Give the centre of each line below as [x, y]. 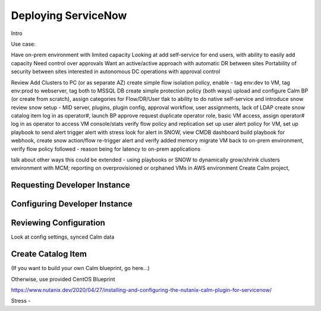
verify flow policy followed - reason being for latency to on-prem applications [106, 149]
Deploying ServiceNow [69, 15]
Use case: [23, 44]
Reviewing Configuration [58, 223]
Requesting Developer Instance [70, 185]
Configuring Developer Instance [72, 204]
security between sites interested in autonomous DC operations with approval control [116, 72]
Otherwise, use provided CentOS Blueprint [63, 279]
